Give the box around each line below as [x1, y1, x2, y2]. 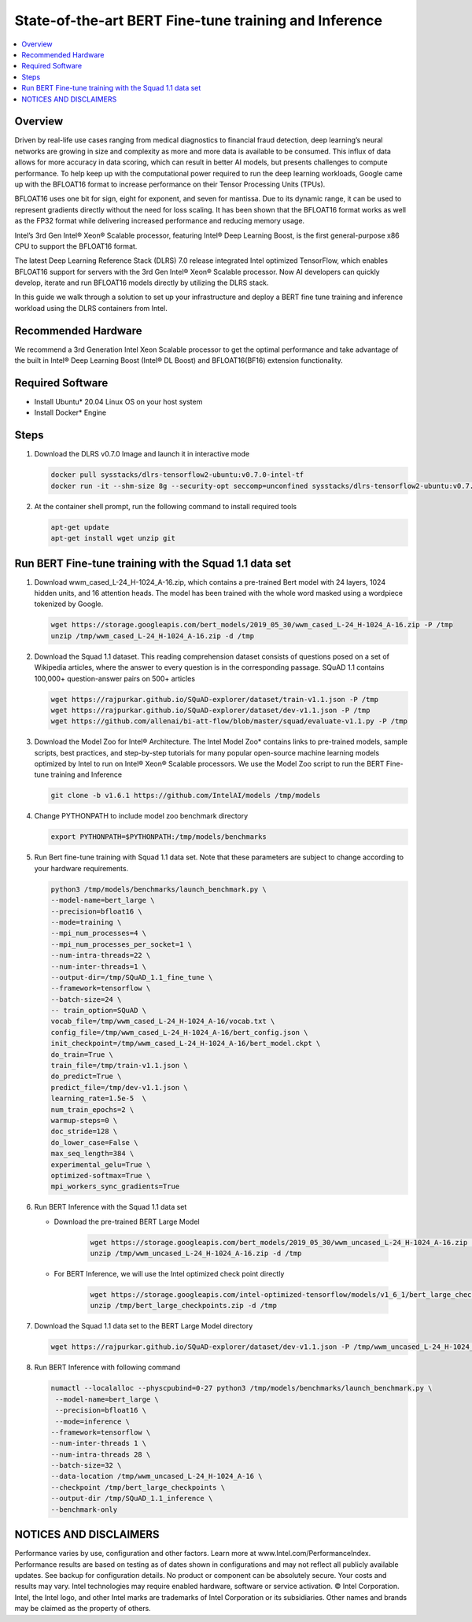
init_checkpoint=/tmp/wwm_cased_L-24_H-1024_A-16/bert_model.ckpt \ [50, 1039, 321, 1048]
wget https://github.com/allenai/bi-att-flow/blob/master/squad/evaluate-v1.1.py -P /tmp [50, 717, 408, 726]
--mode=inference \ [55, 1417, 130, 1426]
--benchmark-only [50, 1505, 118, 1514]
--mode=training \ [50, 918, 122, 926]
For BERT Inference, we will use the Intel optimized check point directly [53, 1269, 285, 1279]
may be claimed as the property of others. [14, 1604, 151, 1613]
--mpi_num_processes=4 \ [50, 929, 147, 938]
